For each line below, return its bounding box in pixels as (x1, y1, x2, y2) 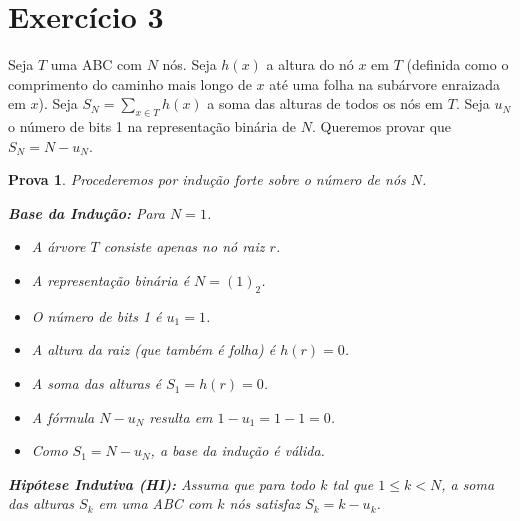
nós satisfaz (229, 493, 301, 514)
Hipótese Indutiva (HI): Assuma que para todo (8, 473, 316, 494)
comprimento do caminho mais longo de (8, 73, 252, 94)
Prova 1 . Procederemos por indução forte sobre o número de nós (8, 169, 406, 190)
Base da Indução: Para (8, 202, 165, 223)
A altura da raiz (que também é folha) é (31, 339, 276, 360)
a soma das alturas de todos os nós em (207, 93, 444, 114)
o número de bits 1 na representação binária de (8, 116, 297, 137)
